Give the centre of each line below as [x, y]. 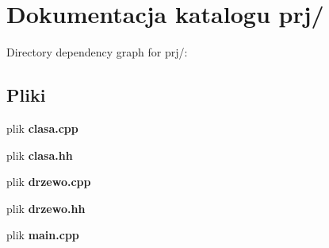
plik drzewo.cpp [49, 182]
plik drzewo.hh [46, 208]
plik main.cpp [43, 235]
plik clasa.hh [40, 155]
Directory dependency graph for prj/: [97, 52]
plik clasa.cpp [42, 128]
